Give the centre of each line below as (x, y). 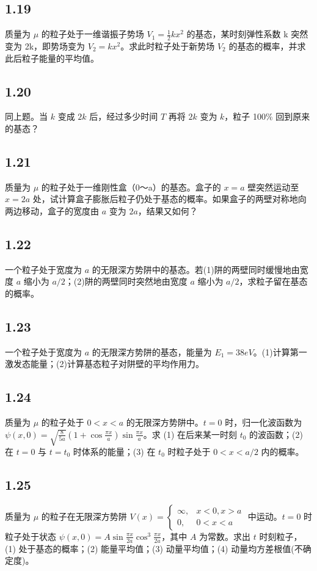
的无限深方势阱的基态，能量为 (152, 351)
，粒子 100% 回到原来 (267, 116)
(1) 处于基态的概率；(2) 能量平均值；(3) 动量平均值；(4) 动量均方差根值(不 (154, 548)
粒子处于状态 (31, 536)
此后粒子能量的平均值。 (52, 58)
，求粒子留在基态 (273, 281)
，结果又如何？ (168, 211)
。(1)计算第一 (280, 351)
